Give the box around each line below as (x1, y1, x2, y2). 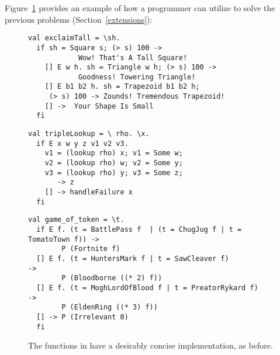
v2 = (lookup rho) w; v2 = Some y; (44, 159, 183, 168)
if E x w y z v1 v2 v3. (36, 139, 129, 148)
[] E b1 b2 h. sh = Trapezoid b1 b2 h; (44, 82, 200, 91)
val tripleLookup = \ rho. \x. (28, 130, 150, 138)
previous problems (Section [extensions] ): (5, 13, 153, 25)
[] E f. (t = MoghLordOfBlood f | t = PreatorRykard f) (36, 283, 258, 292)
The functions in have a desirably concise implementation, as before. (28, 339, 273, 351)
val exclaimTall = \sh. (28, 34, 120, 43)
